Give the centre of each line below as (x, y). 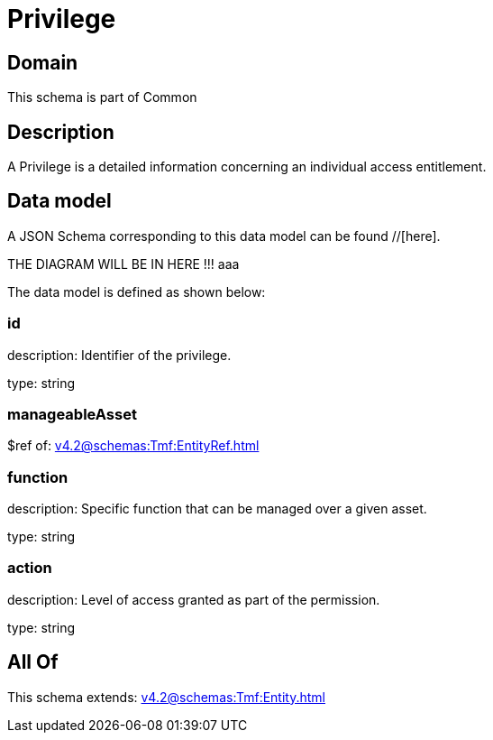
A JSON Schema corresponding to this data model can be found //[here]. (224, 236)
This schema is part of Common (102, 97)
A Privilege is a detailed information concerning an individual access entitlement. (247, 167)
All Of (33, 662)
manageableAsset (72, 414)
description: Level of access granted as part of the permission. (194, 599)
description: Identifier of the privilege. (119, 355)
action (30, 568)
